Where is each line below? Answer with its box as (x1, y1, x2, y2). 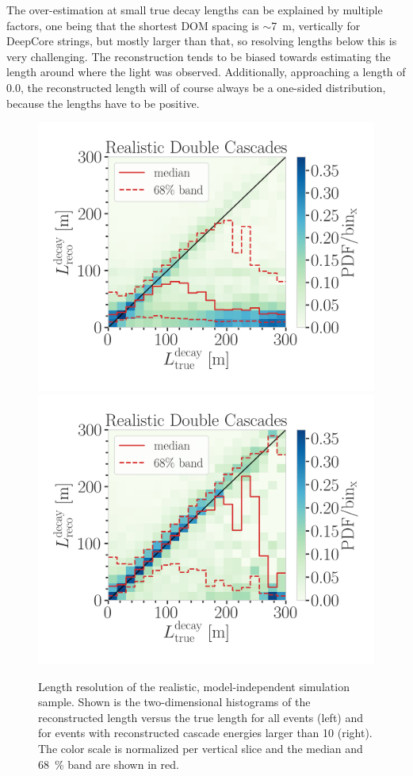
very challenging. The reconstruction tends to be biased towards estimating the (6, 48, 391, 64)
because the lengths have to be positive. (6, 94, 200, 111)
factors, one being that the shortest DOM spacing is (6, 17, 259, 33)
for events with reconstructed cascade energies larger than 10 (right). (38, 724, 373, 741)
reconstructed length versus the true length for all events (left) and (38, 709, 364, 725)
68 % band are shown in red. (38, 755, 179, 772)
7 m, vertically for (271, 17, 361, 33)
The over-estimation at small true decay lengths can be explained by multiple (6, 2, 383, 17)
